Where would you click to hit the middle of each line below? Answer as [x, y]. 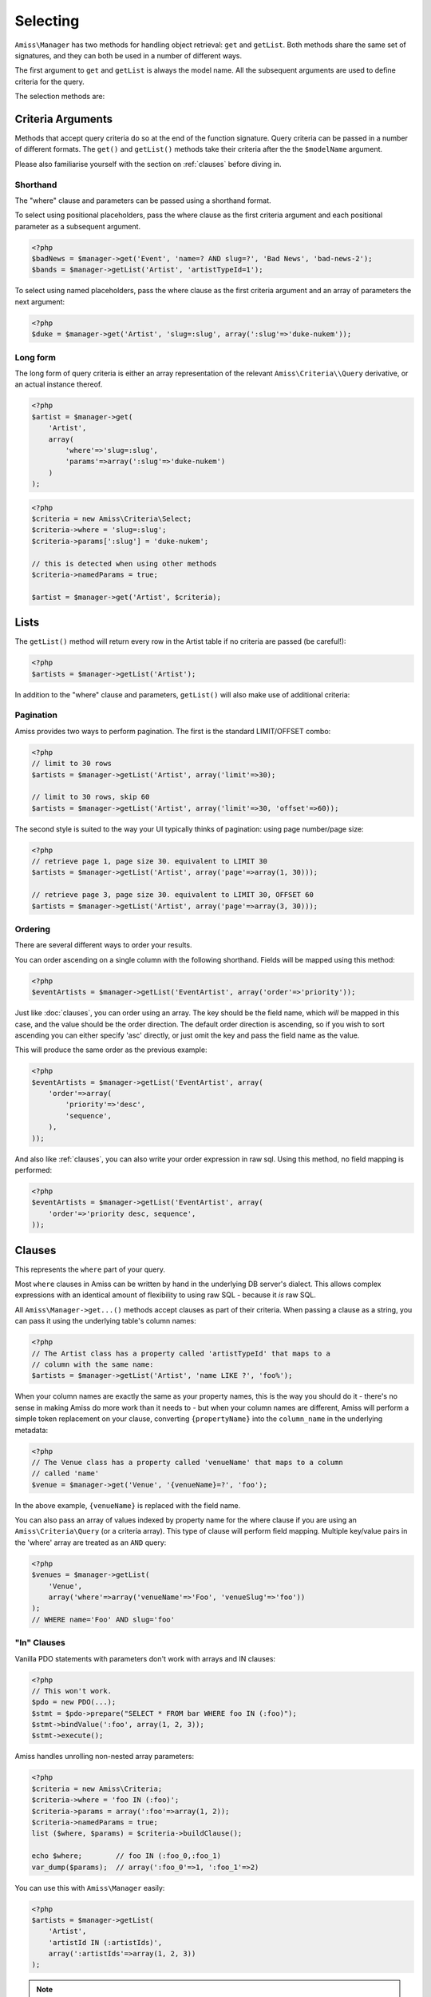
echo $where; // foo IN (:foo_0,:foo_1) [126, 1856]
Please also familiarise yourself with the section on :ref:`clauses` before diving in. [148, 164]
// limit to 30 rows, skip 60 [91, 797]
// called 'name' [65, 1473]
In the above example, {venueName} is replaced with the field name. [128, 1505]
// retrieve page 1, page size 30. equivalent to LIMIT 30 [149, 862]
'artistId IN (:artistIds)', [105, 1942]
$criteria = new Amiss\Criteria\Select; [111, 519]
